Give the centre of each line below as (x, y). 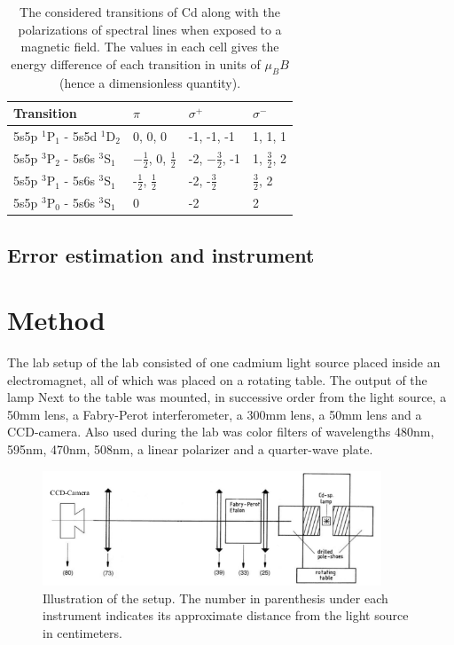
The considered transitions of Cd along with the (150, 12)
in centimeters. (82, 632)
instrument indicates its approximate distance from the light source (226, 615)
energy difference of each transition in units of (136, 63)
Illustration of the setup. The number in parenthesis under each (215, 598)
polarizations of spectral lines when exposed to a (150, 29)
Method (56, 320)
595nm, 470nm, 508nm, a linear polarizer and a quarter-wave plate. (190, 448)
